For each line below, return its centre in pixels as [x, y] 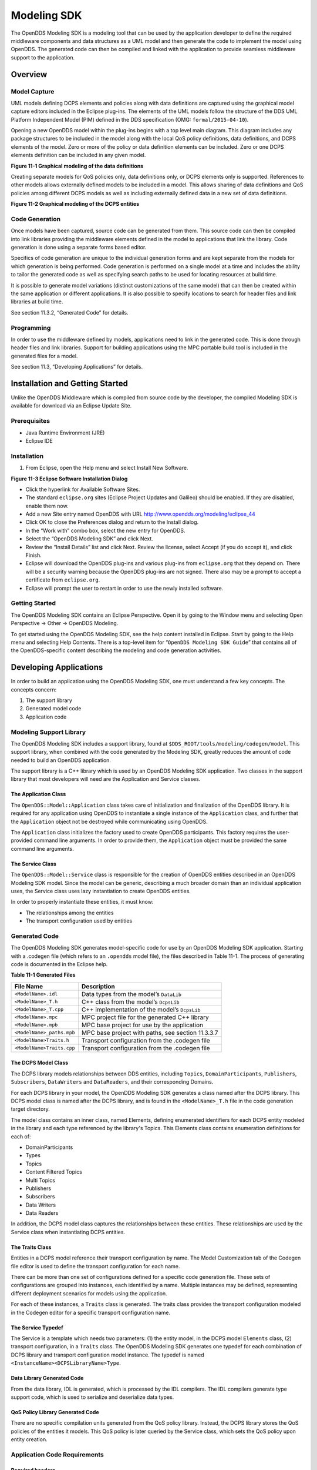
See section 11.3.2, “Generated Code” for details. [70, 312]
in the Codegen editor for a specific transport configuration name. [90, 1312]
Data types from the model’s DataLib [131, 994]
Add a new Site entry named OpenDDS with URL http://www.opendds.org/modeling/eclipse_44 [140, 514]
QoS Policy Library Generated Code [55, 1412]
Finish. [34, 555]
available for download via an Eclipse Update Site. [71, 406]
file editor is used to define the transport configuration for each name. [95, 1266]
